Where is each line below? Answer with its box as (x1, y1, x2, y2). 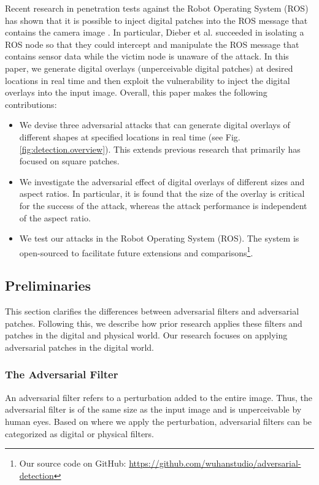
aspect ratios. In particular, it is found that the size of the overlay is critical (19, 187, 305, 200)
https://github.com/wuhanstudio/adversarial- (129, 457, 301, 470)
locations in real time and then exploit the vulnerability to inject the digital (5, 74, 290, 86)
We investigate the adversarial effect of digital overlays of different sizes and (19, 175, 305, 188)
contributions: (5, 97, 57, 110)
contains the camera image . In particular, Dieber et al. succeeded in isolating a (5, 26, 304, 39)
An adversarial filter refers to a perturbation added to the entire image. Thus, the (5, 391, 313, 403)
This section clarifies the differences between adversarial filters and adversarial (5, 305, 299, 318)
